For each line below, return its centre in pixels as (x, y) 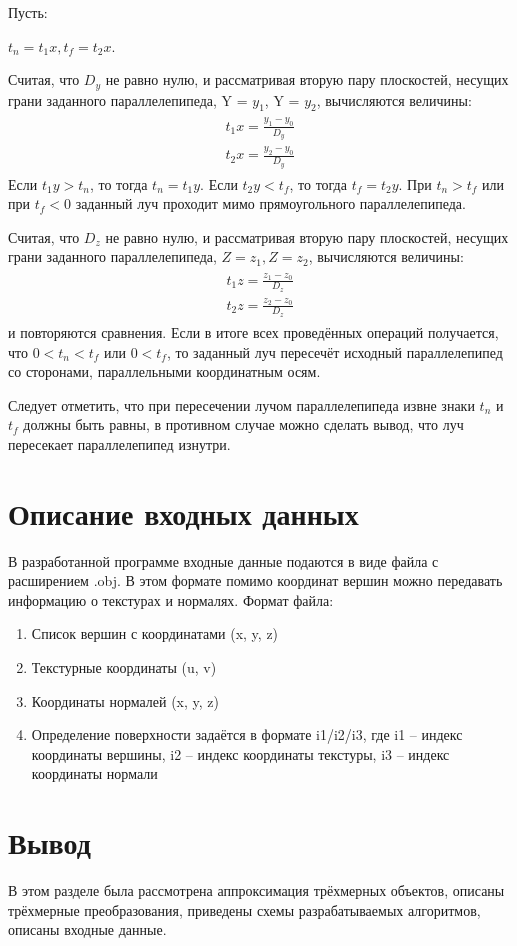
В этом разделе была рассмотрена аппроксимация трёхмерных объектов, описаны (256, 890)
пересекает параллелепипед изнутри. (119, 443)
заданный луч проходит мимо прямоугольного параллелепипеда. (270, 203)
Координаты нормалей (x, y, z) (125, 700)
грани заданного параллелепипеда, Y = (128, 99)
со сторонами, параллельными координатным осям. (164, 371)
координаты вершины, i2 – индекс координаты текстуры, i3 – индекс (240, 753)
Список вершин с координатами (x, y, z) (155, 633)
